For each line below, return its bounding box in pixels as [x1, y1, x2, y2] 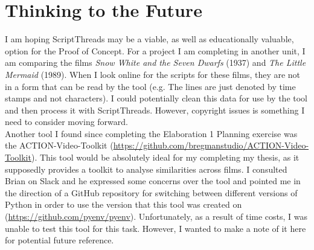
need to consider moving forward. [5, 115, 128, 128]
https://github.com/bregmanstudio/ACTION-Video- [113, 139, 309, 152]
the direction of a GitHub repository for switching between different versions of [5, 186, 298, 199]
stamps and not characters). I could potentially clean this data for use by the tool [5, 92, 308, 104]
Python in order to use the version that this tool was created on [5, 198, 242, 211]
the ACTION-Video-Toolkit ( [5, 139, 114, 152]
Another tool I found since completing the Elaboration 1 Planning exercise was [5, 127, 298, 139]
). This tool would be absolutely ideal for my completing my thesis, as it [31, 151, 300, 164]
